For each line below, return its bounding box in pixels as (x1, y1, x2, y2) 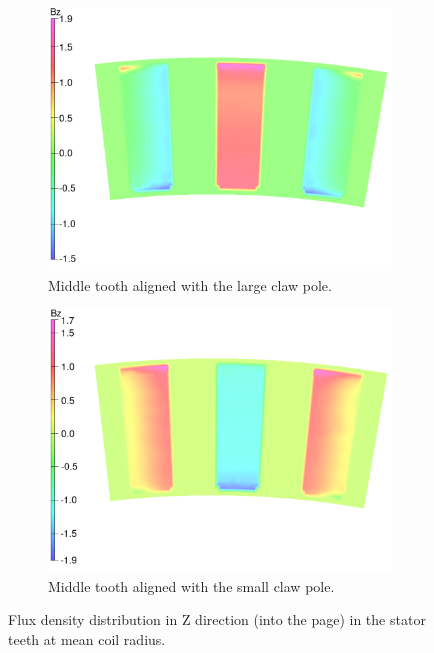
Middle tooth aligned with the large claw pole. (48, 274, 332, 295)
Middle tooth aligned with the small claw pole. (48, 575, 335, 596)
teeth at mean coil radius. (8, 629, 166, 650)
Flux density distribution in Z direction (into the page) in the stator (8, 609, 426, 630)
